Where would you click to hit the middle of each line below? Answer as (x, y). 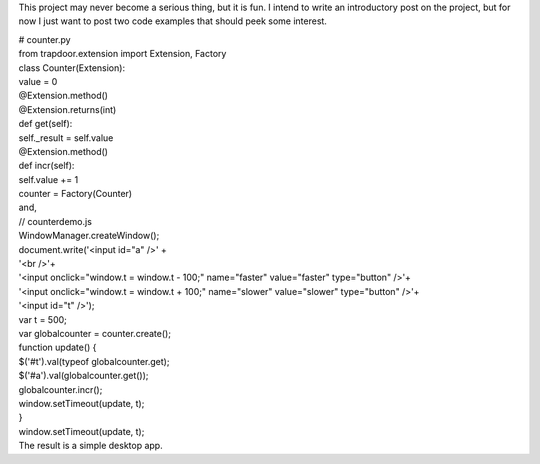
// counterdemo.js (55, 221)
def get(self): (45, 124)
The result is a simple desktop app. (91, 446)
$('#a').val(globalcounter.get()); (83, 376)
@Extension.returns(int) (67, 109)
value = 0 (38, 81)
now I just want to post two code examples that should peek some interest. (172, 21)
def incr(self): (46, 166)
